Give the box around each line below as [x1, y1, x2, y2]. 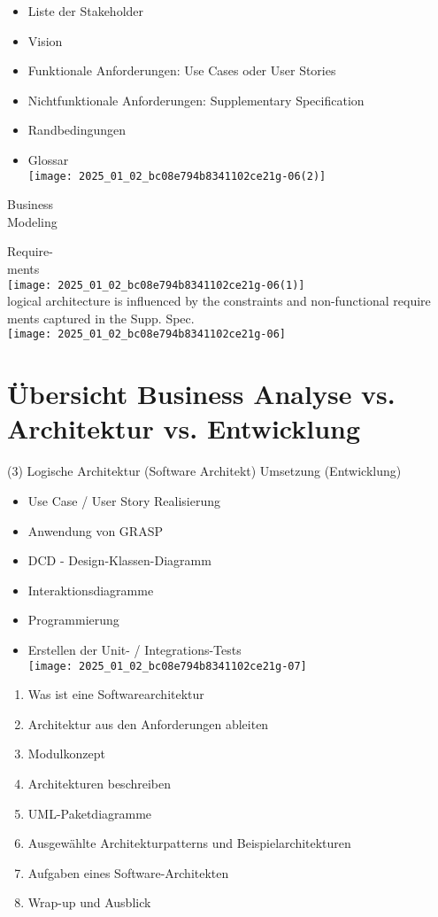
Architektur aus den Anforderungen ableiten [27, 714, 269, 733]
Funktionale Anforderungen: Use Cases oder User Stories [27, 61, 336, 80]
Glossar [27, 150, 69, 168]
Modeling [7, 212, 58, 230]
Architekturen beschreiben [27, 774, 172, 792]
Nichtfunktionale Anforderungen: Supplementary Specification [27, 90, 365, 109]
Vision [27, 31, 63, 50]
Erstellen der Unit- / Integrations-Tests [27, 640, 242, 658]
